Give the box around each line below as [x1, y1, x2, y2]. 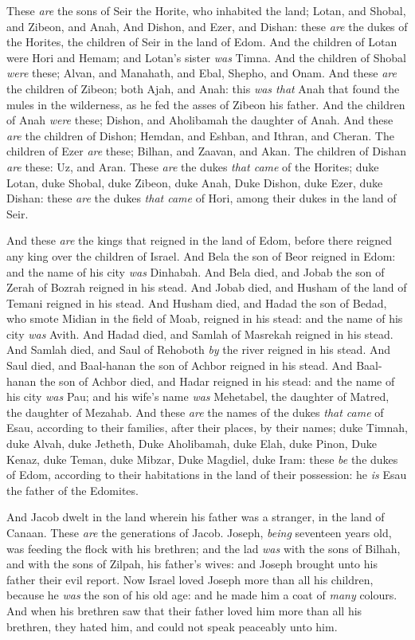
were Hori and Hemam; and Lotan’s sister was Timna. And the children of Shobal [6, 49, 406, 65]
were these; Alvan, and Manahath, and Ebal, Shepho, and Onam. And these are [6, 65, 397, 81]
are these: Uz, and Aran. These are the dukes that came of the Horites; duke [6, 158, 379, 175]
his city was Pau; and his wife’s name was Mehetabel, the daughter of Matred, [6, 388, 390, 405]
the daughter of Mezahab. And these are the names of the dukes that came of [6, 403, 384, 420]
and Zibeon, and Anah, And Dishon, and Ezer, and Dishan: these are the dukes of [6, 18, 408, 34]
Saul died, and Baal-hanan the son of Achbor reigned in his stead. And [6, 357, 353, 374]
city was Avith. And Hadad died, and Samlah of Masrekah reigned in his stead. [6, 325, 393, 342]
